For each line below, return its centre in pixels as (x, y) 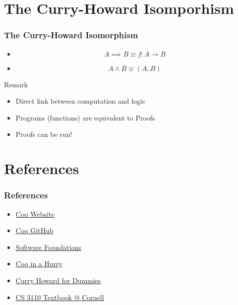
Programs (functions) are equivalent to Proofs (85, 117)
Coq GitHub (34, 230)
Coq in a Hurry (39, 264)
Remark (16, 84)
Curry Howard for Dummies (58, 280)
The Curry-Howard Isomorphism (71, 35)
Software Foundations (48, 247)
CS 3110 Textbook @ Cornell (60, 297)
